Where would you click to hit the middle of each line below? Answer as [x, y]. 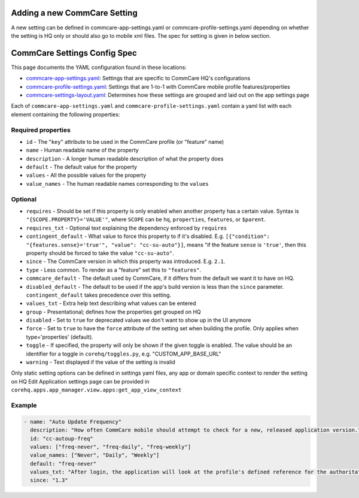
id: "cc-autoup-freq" [62, 438]
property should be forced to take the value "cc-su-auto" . [100, 253]
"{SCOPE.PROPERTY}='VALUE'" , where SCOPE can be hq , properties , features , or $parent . [146, 219]
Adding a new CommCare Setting [74, 13]
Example [24, 405]
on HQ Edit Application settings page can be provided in [80, 381]
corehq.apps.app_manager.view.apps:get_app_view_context [96, 390]
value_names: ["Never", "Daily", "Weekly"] [95, 455]
